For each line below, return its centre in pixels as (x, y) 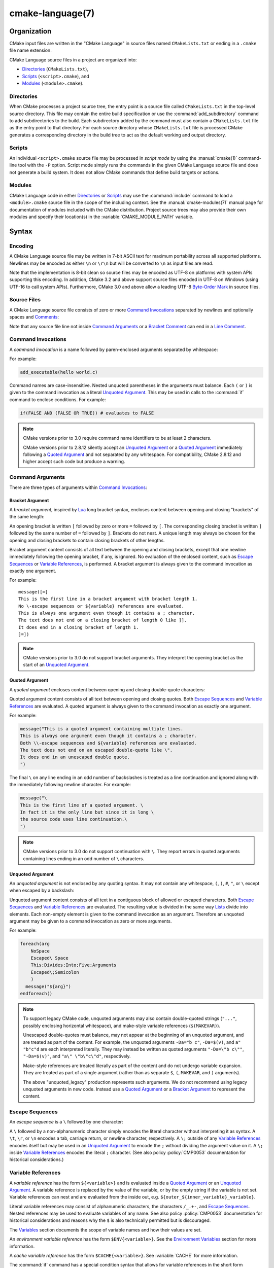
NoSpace (40, 951)
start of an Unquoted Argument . (56, 665)
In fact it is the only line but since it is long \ (87, 812)
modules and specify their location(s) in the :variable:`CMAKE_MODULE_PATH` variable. (101, 217)
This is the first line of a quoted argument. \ (82, 805)
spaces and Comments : (34, 317)
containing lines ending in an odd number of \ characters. (84, 858)
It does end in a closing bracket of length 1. (79, 627)
